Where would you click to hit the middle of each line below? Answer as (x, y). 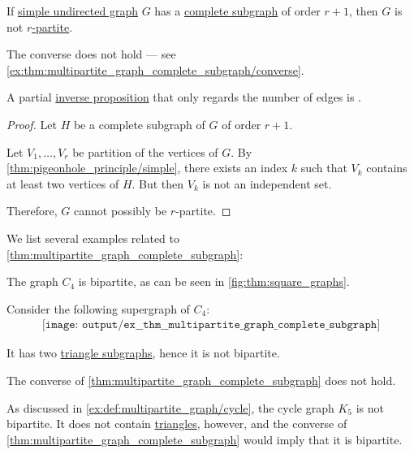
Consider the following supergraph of (98, 308)
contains (387, 168)
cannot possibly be (121, 211)
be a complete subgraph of (139, 124)
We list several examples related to (93, 238)
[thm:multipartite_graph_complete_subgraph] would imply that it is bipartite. (205, 439)
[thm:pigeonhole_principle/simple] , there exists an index (147, 168)
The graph (32, 281)
